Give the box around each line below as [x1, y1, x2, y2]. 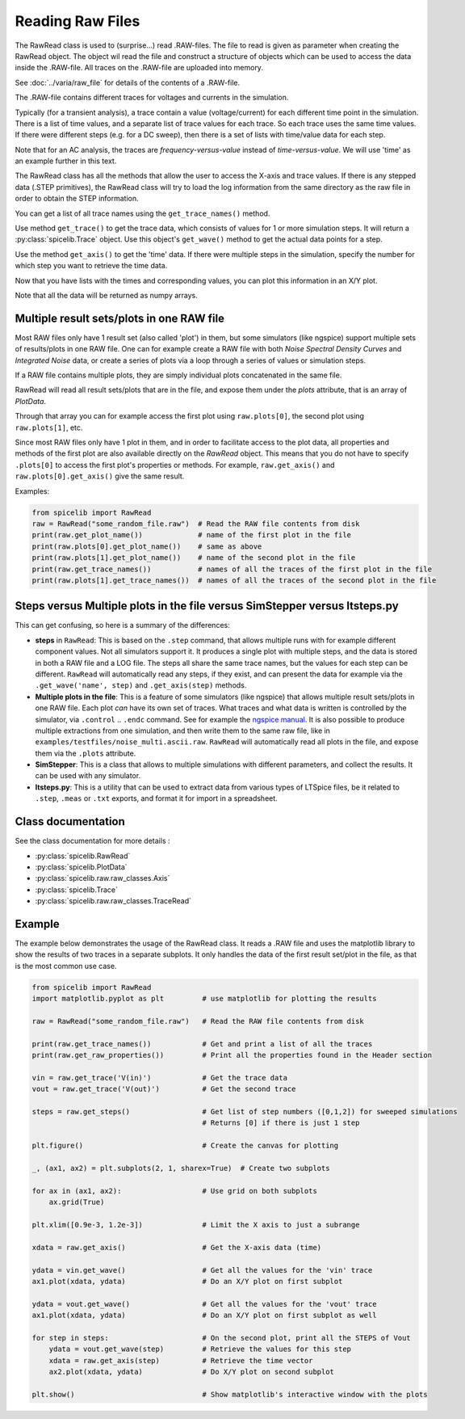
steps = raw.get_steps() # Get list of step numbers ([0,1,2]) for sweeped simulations [31, 1107, 458, 1117]
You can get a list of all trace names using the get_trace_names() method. [15, 208, 270, 218]
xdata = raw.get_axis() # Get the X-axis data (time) [31, 1243, 322, 1252]
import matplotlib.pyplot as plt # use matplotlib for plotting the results [31, 994, 377, 1004]
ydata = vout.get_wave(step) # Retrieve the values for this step [48, 1345, 351, 1354]
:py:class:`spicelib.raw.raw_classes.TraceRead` [35, 896, 192, 906]
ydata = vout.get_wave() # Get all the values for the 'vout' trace [31, 1299, 377, 1308]
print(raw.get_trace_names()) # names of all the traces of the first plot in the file [31, 564, 432, 574]
